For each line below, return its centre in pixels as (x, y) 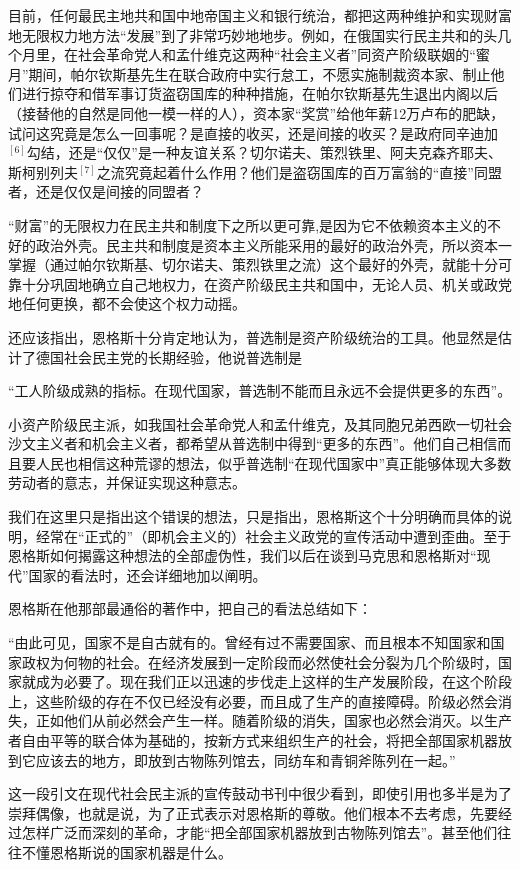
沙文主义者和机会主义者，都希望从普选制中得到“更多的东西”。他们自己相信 (253, 443)
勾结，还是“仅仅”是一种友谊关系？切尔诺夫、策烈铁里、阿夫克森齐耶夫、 (264, 152)
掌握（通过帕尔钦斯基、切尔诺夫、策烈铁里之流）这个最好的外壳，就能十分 (253, 264)
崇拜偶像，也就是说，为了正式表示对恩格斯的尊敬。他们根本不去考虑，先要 (253, 812)
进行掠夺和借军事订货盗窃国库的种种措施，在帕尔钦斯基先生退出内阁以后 (259, 93)
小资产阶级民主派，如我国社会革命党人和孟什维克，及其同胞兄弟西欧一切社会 (260, 423)
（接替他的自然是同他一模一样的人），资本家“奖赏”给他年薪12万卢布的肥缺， (256, 112)
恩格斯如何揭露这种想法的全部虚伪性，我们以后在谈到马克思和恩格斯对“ (242, 555)
